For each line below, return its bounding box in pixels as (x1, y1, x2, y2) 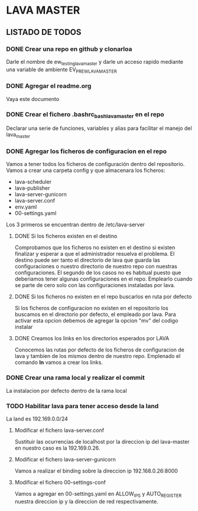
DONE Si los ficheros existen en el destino (14, 233, 118, 240)
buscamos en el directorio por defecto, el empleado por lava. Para (14, 311, 176, 318)
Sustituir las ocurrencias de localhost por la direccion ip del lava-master (14, 438, 190, 445)
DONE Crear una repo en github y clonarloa (6, 45, 132, 53)
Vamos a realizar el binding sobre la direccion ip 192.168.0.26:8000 (14, 467, 178, 474)
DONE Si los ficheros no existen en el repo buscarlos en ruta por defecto (14, 293, 192, 300)
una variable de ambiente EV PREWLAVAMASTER (6, 66, 117, 74)
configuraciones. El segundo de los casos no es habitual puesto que (14, 269, 181, 276)
